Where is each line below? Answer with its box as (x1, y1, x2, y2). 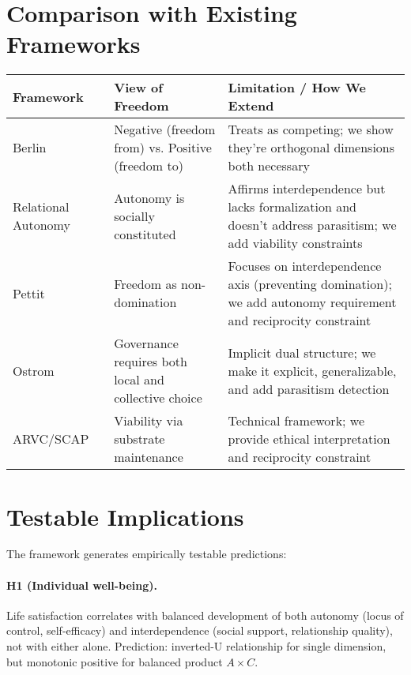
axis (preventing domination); (228, 275, 392, 294)
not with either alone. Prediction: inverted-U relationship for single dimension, (6, 638, 386, 654)
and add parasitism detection (228, 379, 390, 398)
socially (114, 206, 155, 225)
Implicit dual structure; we (228, 343, 376, 362)
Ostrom (13, 361, 55, 380)
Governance (114, 334, 179, 353)
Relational (13, 197, 70, 216)
